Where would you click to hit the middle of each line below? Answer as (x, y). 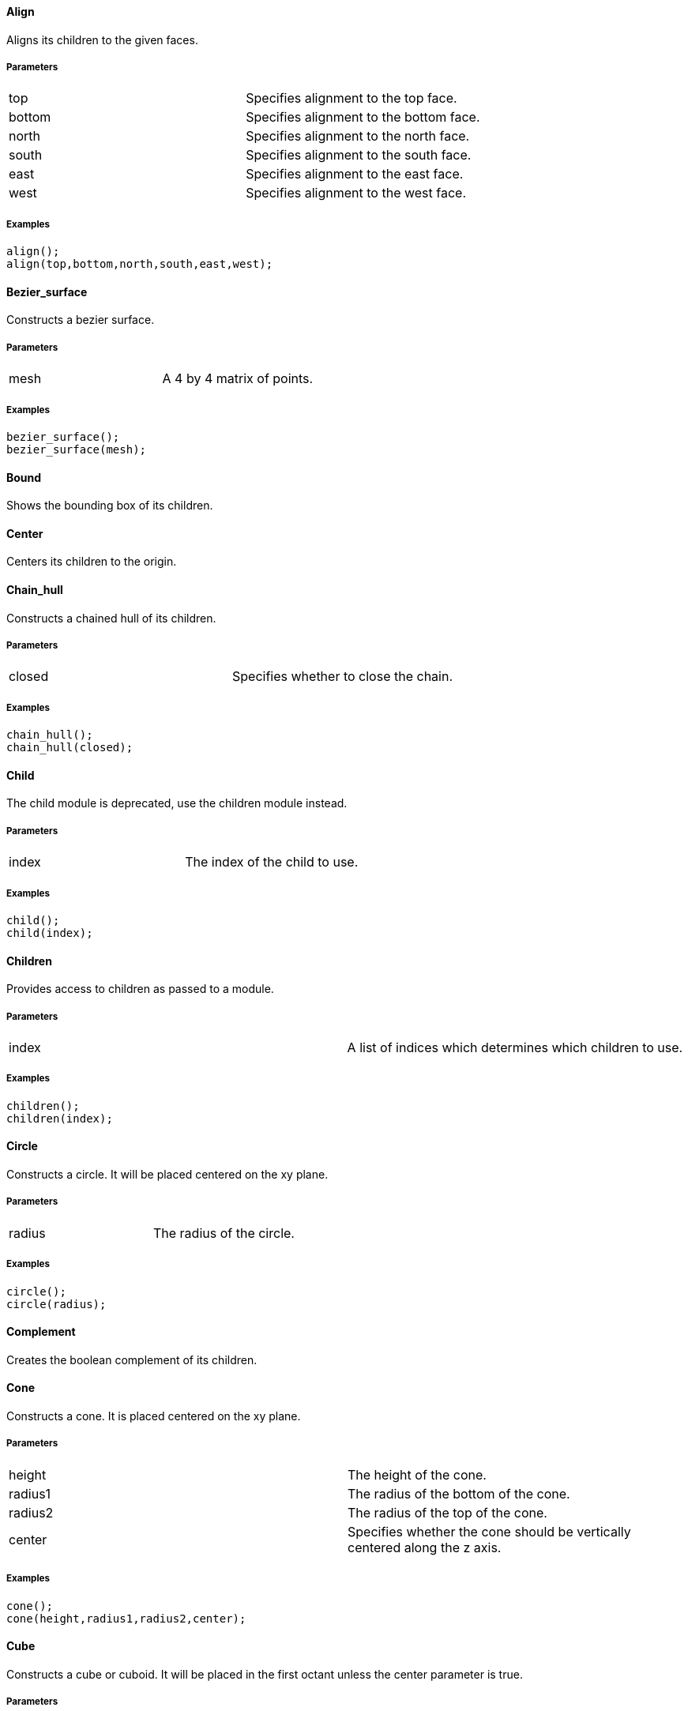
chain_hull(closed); (70, 748)
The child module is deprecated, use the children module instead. (177, 803)
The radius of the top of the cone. (447, 1512)
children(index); (60, 1118)
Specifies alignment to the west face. (356, 193)
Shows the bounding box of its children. (110, 506)
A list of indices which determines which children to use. (515, 1047)
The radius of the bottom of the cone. (459, 1493)
